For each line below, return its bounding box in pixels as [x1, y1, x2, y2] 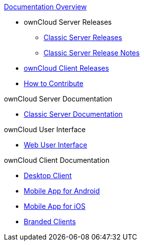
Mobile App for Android [24, 187, 100, 195]
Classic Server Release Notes [44, 49, 140, 57]
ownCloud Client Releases [24, 64, 109, 72]
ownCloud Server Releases [24, 18, 112, 26]
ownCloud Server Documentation [4, 95, 112, 103]
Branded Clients [24, 217, 76, 226]
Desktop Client [24, 171, 72, 180]
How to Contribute [24, 79, 84, 88]
